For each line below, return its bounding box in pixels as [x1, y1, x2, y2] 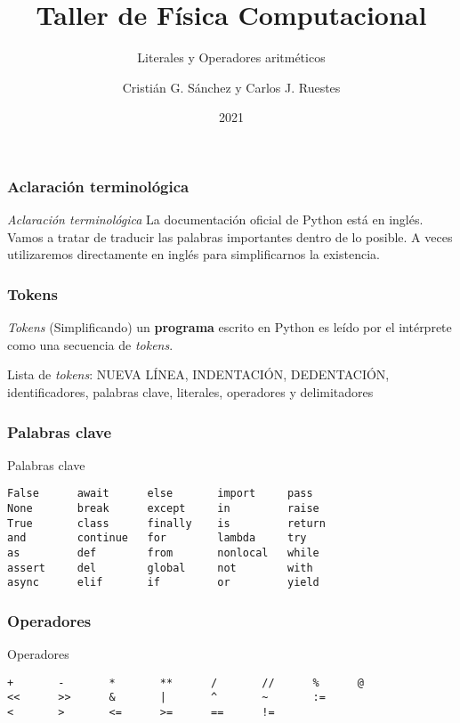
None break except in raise [7, 502, 319, 516]
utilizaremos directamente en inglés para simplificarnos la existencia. [7, 245, 380, 264]
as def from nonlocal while [7, 547, 319, 560]
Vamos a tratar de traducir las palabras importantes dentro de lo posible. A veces [7, 227, 453, 246]
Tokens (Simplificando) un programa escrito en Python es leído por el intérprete [7, 318, 452, 337]
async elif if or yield [7, 576, 319, 589]
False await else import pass [7, 487, 313, 500]
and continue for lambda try [7, 532, 307, 545]
